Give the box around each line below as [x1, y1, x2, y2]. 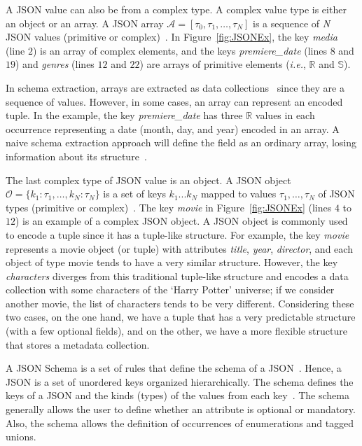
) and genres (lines [15, 57, 95, 71]
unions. [6, 429, 36, 444]
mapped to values [200, 186, 277, 201]
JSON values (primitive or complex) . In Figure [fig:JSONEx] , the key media [6, 29, 337, 44]
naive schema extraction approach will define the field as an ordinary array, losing [6, 135, 356, 150]
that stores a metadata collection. [6, 337, 150, 351]
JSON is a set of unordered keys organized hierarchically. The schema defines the [6, 374, 354, 389]
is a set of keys [103, 186, 166, 201]
